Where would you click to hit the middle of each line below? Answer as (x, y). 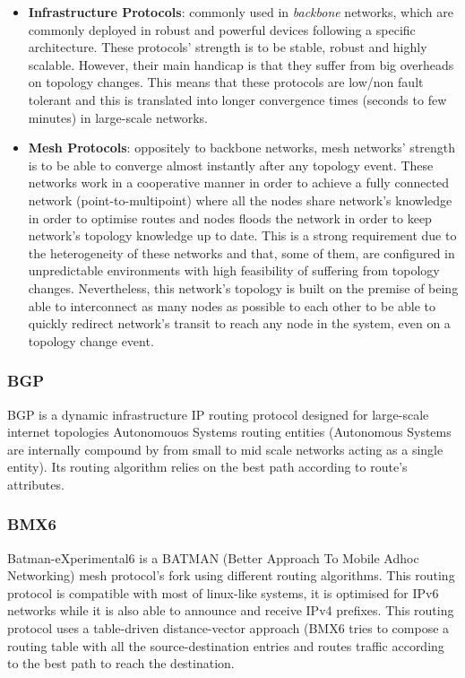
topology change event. (91, 340)
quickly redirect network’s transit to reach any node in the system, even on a (239, 323)
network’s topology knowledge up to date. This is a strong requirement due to (242, 235)
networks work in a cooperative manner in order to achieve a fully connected (239, 183)
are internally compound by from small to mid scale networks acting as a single (225, 449)
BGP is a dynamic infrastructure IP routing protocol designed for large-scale (218, 414)
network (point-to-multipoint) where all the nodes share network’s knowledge (240, 200)
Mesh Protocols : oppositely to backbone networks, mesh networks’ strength (242, 148)
